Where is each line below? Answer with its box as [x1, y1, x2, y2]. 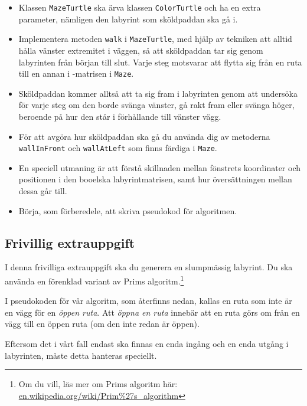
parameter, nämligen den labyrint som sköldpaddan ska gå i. [18, 12, 238, 25]
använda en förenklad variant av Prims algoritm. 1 [5, 273, 184, 287]
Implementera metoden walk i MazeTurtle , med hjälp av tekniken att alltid [18, 32, 292, 45]
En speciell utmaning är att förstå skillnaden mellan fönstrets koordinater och [18, 161, 301, 173]
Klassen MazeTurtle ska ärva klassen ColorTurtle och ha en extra [18, 1, 261, 13]
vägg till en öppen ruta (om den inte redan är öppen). [5, 317, 200, 330]
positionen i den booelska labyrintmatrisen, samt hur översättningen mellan [18, 173, 292, 185]
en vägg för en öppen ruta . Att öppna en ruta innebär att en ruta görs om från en [5, 306, 300, 318]
